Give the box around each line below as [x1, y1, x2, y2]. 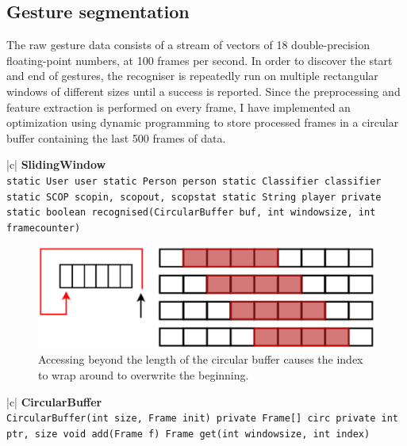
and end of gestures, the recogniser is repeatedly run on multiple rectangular [6, 67, 378, 84]
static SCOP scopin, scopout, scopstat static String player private [6, 191, 382, 203]
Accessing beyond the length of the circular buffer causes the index [38, 351, 363, 368]
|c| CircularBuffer [6, 393, 102, 410]
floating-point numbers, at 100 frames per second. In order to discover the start [6, 51, 393, 68]
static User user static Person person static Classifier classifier [6, 175, 382, 187]
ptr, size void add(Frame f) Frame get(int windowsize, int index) [6, 428, 371, 440]
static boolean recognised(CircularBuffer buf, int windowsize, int [6, 207, 376, 219]
